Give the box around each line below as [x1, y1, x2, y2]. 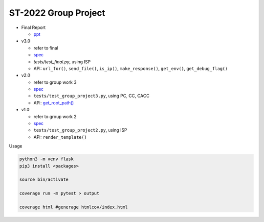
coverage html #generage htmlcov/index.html [19, 204, 128, 210]
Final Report [21, 25, 46, 30]
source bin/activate [19, 177, 68, 182]
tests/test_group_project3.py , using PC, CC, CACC [33, 93, 150, 99]
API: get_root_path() [33, 99, 74, 105]
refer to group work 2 [33, 113, 77, 120]
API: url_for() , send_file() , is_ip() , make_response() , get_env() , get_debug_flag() [33, 65, 228, 71]
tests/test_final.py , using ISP [33, 59, 91, 65]
